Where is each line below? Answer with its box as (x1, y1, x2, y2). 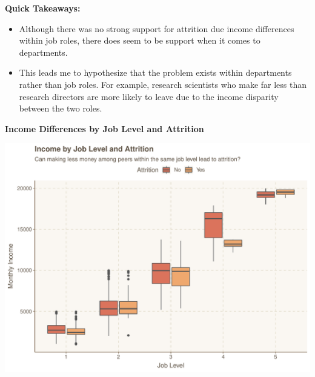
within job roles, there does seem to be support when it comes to (19, 34, 260, 47)
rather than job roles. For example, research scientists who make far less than (19, 78, 307, 90)
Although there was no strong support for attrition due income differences (19, 22, 294, 35)
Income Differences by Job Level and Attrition (5, 122, 204, 135)
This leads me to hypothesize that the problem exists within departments (19, 66, 292, 79)
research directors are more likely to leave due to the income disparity (19, 90, 279, 102)
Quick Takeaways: (5, 2, 81, 14)
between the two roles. (19, 102, 102, 115)
